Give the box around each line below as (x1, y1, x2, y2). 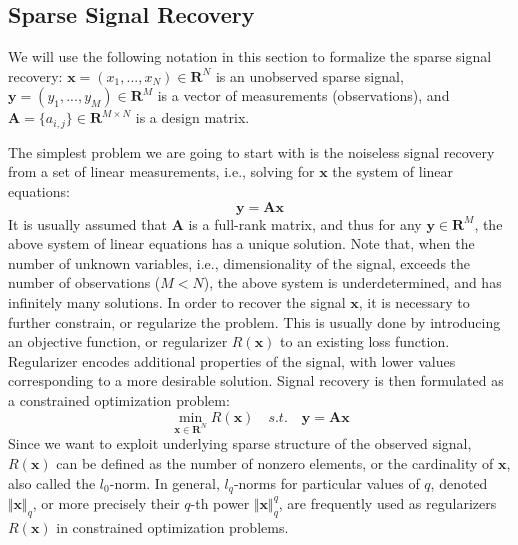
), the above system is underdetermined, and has (203, 272, 502, 293)
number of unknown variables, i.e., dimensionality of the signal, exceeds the (8, 252, 471, 273)
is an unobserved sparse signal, (215, 65, 404, 86)
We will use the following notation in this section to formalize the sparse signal (8, 46, 492, 67)
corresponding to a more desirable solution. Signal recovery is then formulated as (8, 370, 504, 391)
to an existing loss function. (280, 331, 450, 352)
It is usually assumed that (8, 213, 167, 234)
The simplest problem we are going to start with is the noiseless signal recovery (8, 141, 495, 162)
